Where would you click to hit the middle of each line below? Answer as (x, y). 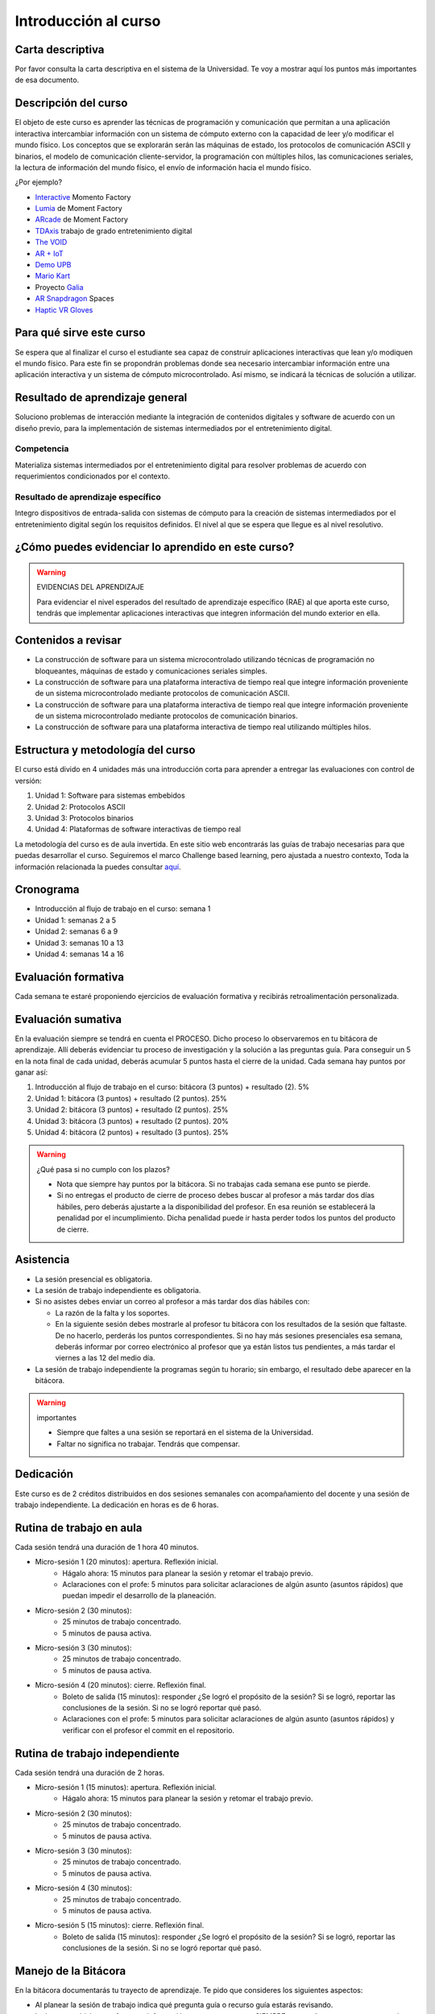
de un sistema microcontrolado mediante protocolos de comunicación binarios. (166, 716)
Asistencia (42, 1260)
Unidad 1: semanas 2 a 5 (76, 920)
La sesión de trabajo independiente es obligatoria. (118, 1290)
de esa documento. (47, 80)
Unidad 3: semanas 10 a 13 (79, 943)
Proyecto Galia (59, 287)
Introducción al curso (88, 21)
